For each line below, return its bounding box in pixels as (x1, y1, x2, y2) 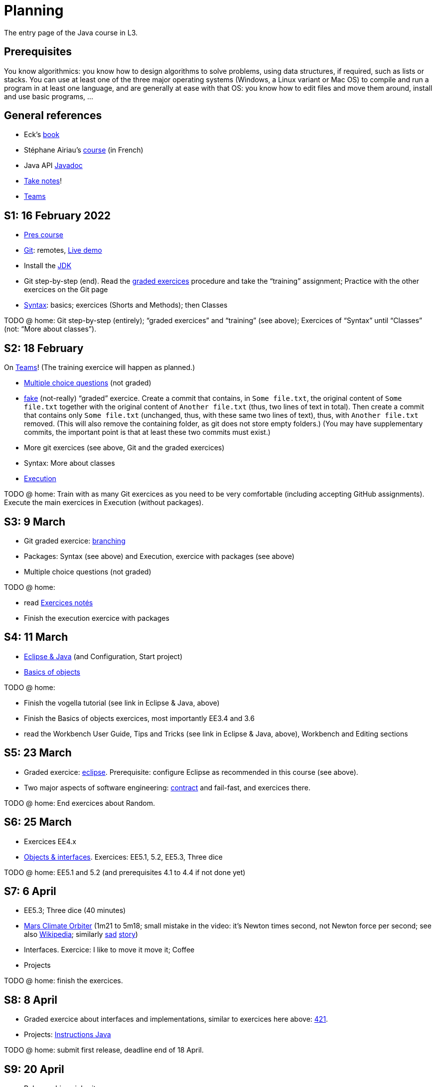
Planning (4, 2, 64, 19)
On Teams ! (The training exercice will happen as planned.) (4, 363, 195, 372)
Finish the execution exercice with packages (24, 613, 169, 622)
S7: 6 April (4, 885, 56, 898)
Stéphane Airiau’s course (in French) (24, 146, 144, 155)
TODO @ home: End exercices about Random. (4, 798, 155, 807)
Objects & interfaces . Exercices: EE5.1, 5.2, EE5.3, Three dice (24, 852, 223, 861)
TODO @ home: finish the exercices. (4, 976, 123, 985)
